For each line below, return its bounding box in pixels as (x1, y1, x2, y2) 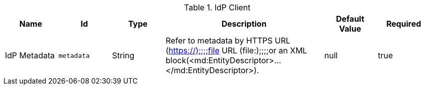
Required (386, 19, 422, 29)
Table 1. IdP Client (184, 2, 251, 12)
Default (336, 14, 364, 24)
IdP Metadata (5, 50, 55, 60)
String (112, 50, 135, 60)
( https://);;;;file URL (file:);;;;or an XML (166, 45, 307, 55)
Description (221, 19, 267, 29)
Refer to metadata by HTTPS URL (166, 36, 291, 45)
